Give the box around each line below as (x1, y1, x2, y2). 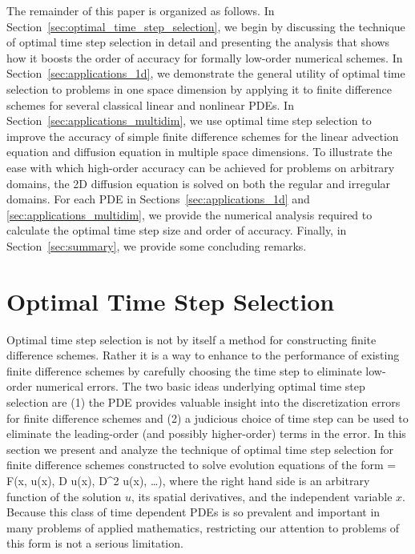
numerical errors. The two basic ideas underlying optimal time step (35, 378, 365, 395)
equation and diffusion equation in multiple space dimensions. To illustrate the (6, 143, 393, 160)
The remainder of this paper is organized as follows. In (6, 2, 275, 18)
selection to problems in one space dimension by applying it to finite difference (6, 80, 393, 97)
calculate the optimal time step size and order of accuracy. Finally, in (6, 222, 347, 239)
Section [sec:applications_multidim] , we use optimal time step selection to (6, 112, 372, 129)
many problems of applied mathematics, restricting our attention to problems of (6, 519, 400, 536)
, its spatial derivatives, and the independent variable (131, 488, 393, 504)
